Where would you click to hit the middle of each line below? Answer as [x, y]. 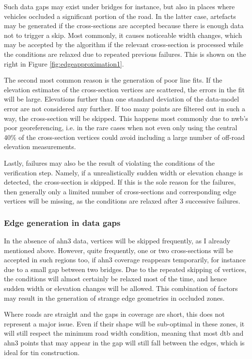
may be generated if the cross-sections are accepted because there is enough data [124, 26]
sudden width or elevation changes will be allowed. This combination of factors [121, 288]
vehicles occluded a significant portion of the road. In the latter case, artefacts [120, 16]
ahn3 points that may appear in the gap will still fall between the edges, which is [124, 343]
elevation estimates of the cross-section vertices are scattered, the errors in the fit [125, 89]
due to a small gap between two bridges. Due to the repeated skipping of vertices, [125, 269]
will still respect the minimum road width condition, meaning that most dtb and [124, 333]
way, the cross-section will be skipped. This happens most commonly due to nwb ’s [126, 118]
